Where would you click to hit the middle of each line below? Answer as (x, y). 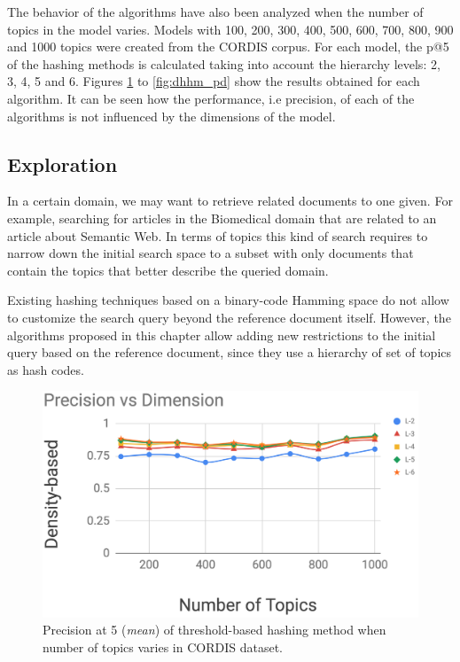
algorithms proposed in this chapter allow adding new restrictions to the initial (222, 335)
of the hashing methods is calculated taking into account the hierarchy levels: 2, (224, 63)
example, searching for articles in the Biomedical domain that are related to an (222, 218)
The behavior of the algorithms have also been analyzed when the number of (215, 12)
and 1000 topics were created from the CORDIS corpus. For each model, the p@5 (228, 47)
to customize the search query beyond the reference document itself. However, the (229, 317)
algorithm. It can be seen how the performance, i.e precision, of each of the (211, 98)
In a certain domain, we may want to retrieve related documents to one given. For (230, 201)
